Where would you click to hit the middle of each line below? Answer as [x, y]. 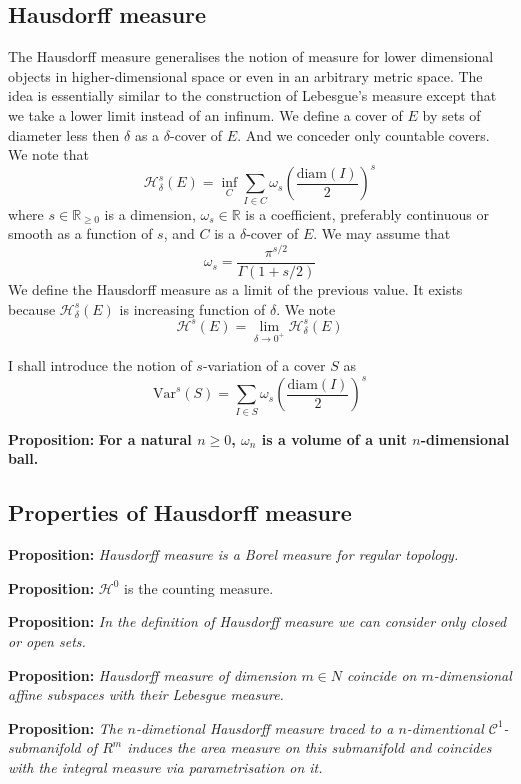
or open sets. [47, 640]
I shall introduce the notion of [100, 365]
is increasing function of [192, 308]
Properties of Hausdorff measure [180, 512]
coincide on [382, 674]
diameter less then [64, 134]
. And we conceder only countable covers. [363, 134]
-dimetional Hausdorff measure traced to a [264, 727]
